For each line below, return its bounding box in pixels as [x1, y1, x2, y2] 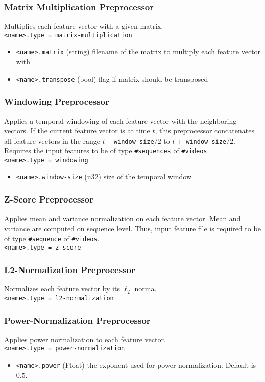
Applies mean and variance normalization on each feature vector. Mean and [4, 213, 241, 223]
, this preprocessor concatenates [155, 125, 254, 136]
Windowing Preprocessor [4, 95, 109, 108]
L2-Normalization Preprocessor [4, 263, 135, 276]
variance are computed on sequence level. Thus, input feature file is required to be [4, 223, 261, 234]
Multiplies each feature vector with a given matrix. [4, 20, 163, 31]
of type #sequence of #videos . [4, 233, 100, 243]
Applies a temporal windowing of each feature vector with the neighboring [4, 115, 237, 126]
